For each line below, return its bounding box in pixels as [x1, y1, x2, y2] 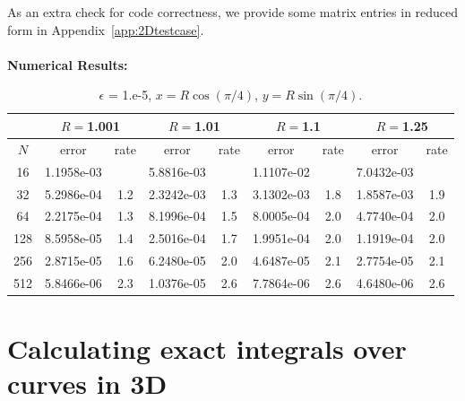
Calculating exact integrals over [7, 330, 407, 367]
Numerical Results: [7, 55, 128, 74]
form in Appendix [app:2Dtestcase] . [7, 20, 204, 39]
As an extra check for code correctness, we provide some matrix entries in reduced [7, 3, 459, 21]
